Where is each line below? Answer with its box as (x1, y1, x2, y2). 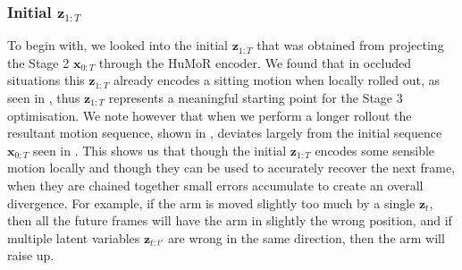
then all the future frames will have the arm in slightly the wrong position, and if (7, 211, 452, 230)
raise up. (7, 246, 55, 265)
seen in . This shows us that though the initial (32, 140, 287, 159)
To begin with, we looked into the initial (7, 36, 228, 55)
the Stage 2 (7, 53, 70, 72)
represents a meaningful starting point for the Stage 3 (108, 89, 403, 106)
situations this (7, 71, 85, 89)
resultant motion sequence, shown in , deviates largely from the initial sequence (7, 123, 442, 142)
